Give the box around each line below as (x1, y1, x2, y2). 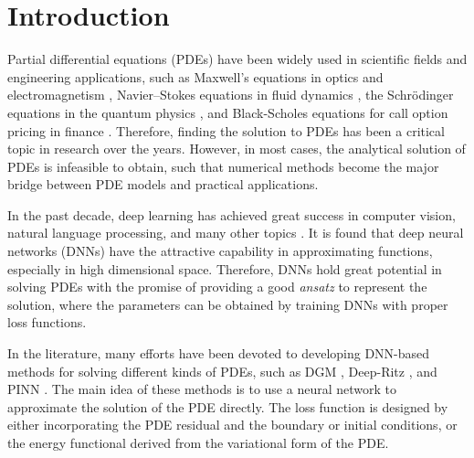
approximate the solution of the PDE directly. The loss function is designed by (7, 397, 448, 416)
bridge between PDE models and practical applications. (7, 175, 319, 194)
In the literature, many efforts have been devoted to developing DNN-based (7, 344, 430, 363)
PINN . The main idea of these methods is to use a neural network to (7, 379, 396, 399)
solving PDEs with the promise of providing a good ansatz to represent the (7, 277, 427, 296)
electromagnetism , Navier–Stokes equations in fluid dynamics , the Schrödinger (7, 85, 454, 104)
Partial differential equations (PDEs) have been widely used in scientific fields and (7, 49, 468, 69)
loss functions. (7, 313, 87, 332)
